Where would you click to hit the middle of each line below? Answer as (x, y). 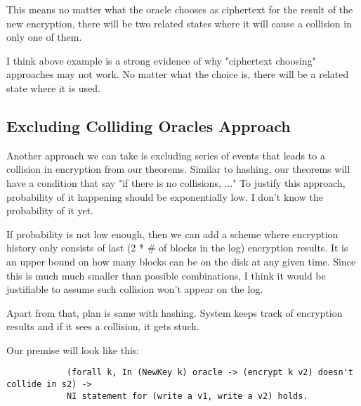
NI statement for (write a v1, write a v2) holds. (187, 396)
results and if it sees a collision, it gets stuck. (103, 326)
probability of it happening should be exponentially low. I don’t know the (165, 196)
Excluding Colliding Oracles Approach (149, 125)
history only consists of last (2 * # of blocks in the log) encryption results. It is (177, 248)
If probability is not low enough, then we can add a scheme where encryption (172, 234)
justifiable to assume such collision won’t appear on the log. (135, 289)
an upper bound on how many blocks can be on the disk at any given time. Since (181, 261)
